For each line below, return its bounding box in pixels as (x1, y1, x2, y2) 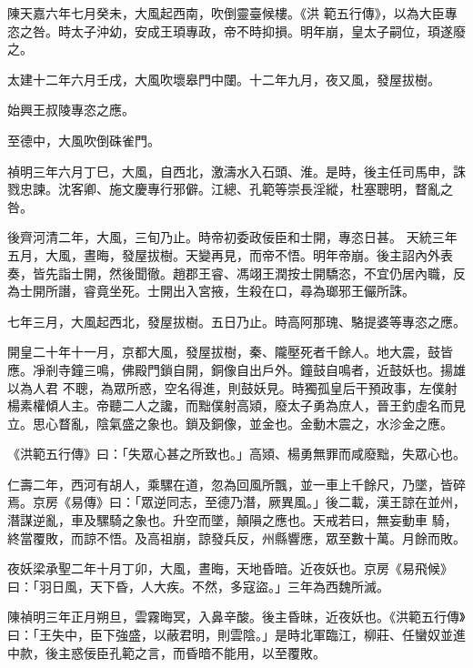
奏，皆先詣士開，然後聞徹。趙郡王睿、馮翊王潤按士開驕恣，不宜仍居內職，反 (7, 263, 466, 282)
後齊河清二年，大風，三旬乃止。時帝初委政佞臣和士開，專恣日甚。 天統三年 (7, 228, 458, 247)
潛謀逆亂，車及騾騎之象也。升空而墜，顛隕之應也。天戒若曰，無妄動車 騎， (7, 511, 458, 530)
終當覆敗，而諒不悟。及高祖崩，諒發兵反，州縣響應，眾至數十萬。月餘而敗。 (7, 528, 466, 547)
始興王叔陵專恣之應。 (7, 100, 135, 119)
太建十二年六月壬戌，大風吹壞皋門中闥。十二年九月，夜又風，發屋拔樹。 (7, 69, 440, 88)
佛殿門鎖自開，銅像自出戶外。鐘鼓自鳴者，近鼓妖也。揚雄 (121, 359, 466, 379)
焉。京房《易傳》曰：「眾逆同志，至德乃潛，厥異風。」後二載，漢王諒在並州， (7, 492, 466, 511)
